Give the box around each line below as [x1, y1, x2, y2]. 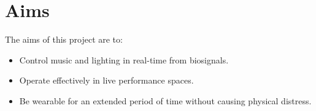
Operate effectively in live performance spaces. [19, 74, 194, 87]
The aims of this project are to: [5, 33, 123, 46]
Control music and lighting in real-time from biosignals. [19, 53, 229, 66]
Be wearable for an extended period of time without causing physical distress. [19, 94, 312, 107]
